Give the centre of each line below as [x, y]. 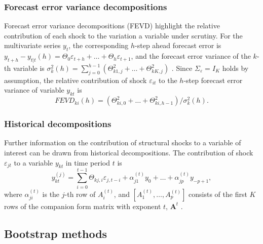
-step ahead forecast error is [178, 45]
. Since [182, 68]
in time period [88, 162]
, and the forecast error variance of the [191, 56]
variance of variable [34, 90]
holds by [235, 68]
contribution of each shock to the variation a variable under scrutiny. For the [123, 35]
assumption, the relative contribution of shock [76, 80]
